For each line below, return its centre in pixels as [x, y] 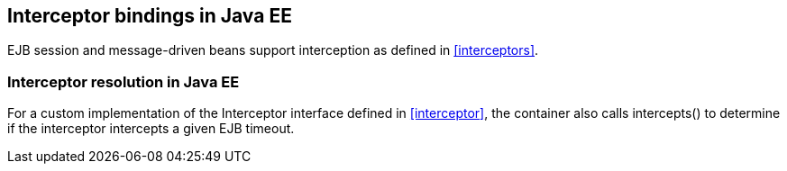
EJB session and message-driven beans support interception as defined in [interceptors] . [273, 50]
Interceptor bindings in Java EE [150, 16]
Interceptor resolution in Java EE [124, 81]
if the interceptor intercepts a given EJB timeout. [151, 129]
